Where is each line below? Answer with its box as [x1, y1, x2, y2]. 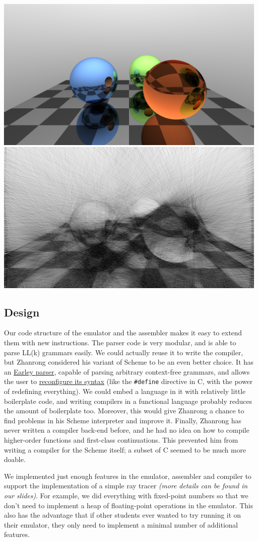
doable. [4, 454, 26, 464]
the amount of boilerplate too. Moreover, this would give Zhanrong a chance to [4, 405, 245, 416]
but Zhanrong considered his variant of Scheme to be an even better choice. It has [4, 357, 254, 367]
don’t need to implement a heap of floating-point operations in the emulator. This [4, 500, 253, 510]
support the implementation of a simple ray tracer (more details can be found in [4, 480, 248, 491]
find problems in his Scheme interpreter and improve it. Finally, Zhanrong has [4, 415, 242, 425]
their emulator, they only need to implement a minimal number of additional [4, 519, 238, 530]
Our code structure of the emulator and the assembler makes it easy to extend [4, 327, 242, 338]
